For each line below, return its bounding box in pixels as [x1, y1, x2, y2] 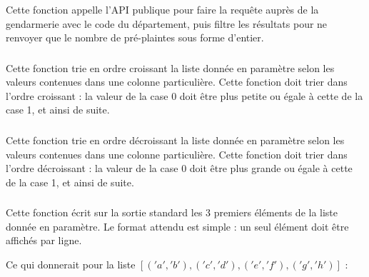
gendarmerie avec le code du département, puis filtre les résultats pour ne [6, 16, 328, 31]
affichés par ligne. [6, 233, 82, 248]
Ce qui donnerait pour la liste [6, 257, 136, 272]
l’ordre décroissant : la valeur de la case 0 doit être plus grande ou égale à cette [6, 161, 353, 176]
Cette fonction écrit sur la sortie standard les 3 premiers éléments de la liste [6, 205, 338, 220]
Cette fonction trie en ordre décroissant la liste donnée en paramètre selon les [6, 133, 345, 147]
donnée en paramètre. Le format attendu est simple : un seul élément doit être [6, 218, 349, 233]
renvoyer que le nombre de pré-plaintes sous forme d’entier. [6, 30, 264, 45]
